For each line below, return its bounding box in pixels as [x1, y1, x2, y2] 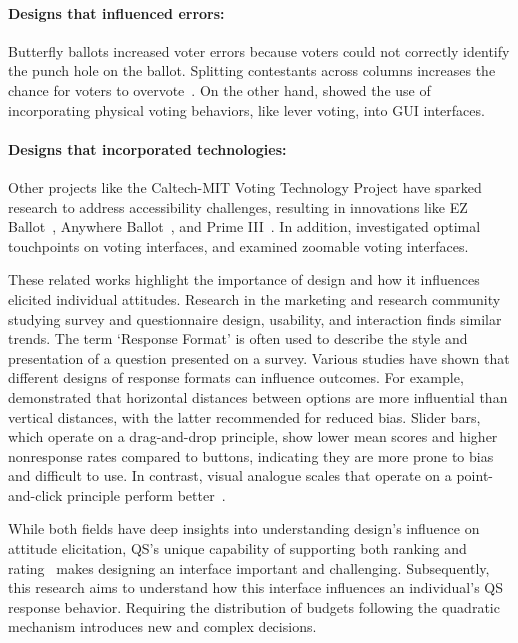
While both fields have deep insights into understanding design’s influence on [8, 518, 480, 539]
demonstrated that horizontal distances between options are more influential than [8, 386, 508, 407]
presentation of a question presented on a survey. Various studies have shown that [8, 347, 510, 368]
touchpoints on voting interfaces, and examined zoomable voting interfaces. [8, 235, 469, 256]
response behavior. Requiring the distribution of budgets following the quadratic [8, 596, 500, 617]
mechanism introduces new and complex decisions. [8, 616, 317, 637]
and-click [8, 484, 63, 505]
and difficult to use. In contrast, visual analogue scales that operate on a [8, 465, 452, 486]
